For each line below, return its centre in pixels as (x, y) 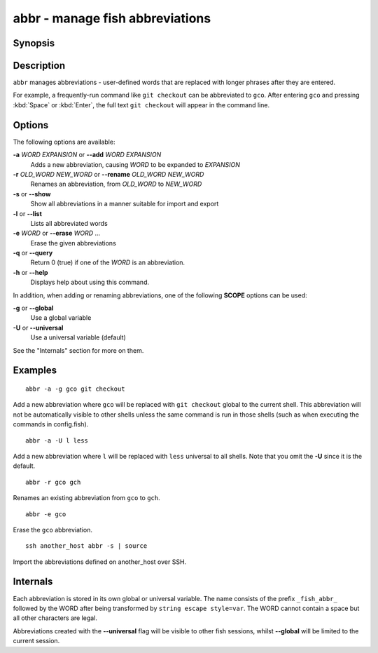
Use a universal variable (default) (78, 337)
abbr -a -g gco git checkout (75, 389)
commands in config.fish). (51, 424)
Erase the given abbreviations (73, 243)
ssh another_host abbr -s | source (86, 546)
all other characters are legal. (55, 618)
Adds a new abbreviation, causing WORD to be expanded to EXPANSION (135, 164)
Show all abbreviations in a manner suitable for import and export (125, 204)
